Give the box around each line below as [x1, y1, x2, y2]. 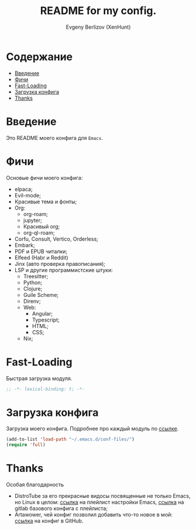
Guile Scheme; [23, 291, 59, 298]
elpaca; [14, 186, 33, 193]
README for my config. [40, 4, 157, 18]
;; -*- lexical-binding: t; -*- [6, 386, 85, 392]
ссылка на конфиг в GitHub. [14, 517, 84, 524]
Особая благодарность [6, 481, 64, 488]
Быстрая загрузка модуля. [6, 375, 73, 382]
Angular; [32, 310, 53, 317]
